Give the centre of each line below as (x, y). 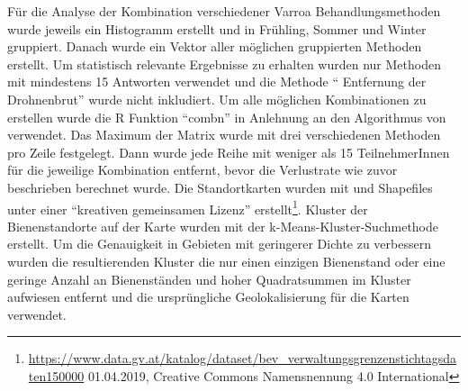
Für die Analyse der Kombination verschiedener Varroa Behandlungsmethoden (224, 11)
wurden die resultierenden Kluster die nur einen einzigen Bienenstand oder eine (226, 261)
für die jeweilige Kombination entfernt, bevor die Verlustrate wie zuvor (202, 170)
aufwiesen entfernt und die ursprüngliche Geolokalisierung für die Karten (208, 297)
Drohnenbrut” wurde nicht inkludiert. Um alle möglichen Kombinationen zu (217, 99)
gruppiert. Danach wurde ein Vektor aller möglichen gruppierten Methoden (215, 46)
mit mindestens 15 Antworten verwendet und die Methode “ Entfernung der (217, 82)
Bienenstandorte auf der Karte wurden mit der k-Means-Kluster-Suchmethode (223, 226)
